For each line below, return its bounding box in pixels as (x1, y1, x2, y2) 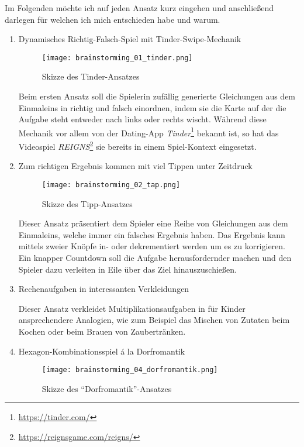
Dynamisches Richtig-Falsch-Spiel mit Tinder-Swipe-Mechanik (18, 33, 241, 45)
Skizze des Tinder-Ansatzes (42, 70, 140, 82)
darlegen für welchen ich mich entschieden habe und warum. (5, 13, 220, 25)
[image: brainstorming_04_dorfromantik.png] (42, 366, 218, 374)
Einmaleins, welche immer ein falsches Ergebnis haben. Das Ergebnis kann (18, 228, 285, 240)
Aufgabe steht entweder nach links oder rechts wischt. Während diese (18, 113, 267, 125)
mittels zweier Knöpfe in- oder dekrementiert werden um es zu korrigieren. (18, 240, 285, 252)
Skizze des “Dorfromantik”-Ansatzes (42, 382, 172, 394)
